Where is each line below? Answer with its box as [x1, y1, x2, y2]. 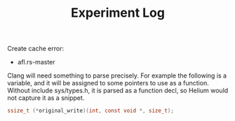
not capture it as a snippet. [7, 94, 85, 102]
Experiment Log [71, 5, 165, 21]
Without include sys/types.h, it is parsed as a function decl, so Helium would [7, 86, 229, 95]
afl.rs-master [17, 58, 55, 66]
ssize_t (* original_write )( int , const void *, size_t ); [7, 107, 174, 115]
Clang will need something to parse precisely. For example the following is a [7, 71, 227, 80]
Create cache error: [7, 44, 65, 53]
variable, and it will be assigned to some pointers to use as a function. [7, 79, 209, 87]
